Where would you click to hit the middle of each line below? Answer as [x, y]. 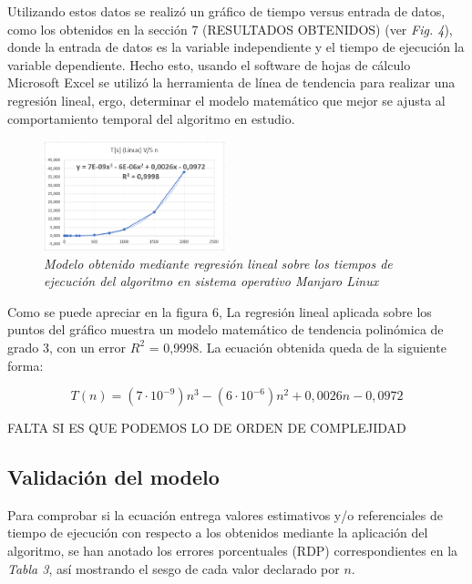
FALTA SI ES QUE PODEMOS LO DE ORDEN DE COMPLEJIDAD [207, 428]
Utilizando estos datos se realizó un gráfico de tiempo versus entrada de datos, [226, 11]
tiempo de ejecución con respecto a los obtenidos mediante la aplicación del [218, 533]
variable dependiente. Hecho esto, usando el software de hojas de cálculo [209, 64]
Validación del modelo [113, 477]
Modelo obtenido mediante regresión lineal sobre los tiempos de [218, 263]
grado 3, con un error [67, 347]
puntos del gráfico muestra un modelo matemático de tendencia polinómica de [226, 329]
